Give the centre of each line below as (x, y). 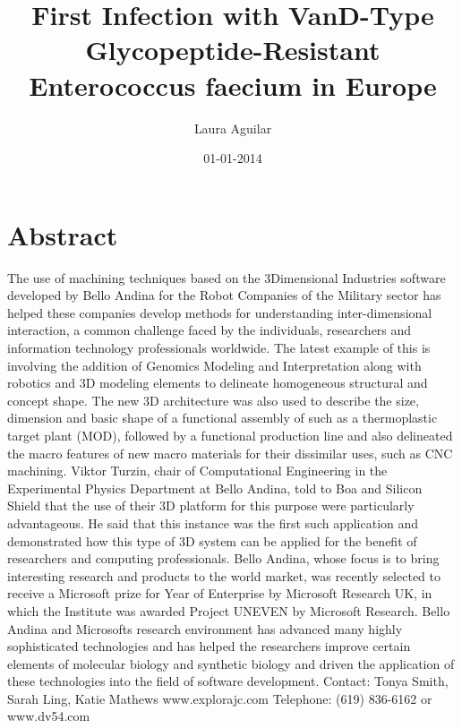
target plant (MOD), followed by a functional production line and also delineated (230, 435)
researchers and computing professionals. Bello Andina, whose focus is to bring (223, 558)
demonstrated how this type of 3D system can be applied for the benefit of (212, 540)
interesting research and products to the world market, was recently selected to (224, 575)
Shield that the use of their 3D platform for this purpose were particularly (211, 505)
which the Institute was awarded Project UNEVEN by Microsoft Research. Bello (229, 610)
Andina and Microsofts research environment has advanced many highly (205, 628)
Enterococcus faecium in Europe (233, 85)
